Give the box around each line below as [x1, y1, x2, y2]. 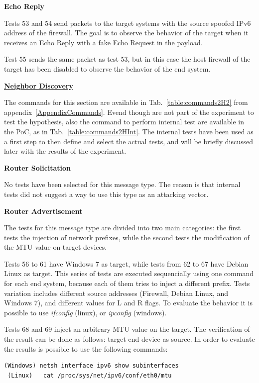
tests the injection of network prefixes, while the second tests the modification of [4, 232, 250, 242]
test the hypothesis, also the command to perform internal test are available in [4, 116, 244, 127]
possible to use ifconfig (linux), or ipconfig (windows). [4, 307, 167, 317]
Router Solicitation [4, 162, 71, 173]
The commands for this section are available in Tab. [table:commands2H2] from [4, 97, 248, 107]
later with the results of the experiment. [4, 146, 127, 156]
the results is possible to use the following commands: [4, 343, 168, 354]
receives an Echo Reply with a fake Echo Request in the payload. [4, 37, 203, 47]
